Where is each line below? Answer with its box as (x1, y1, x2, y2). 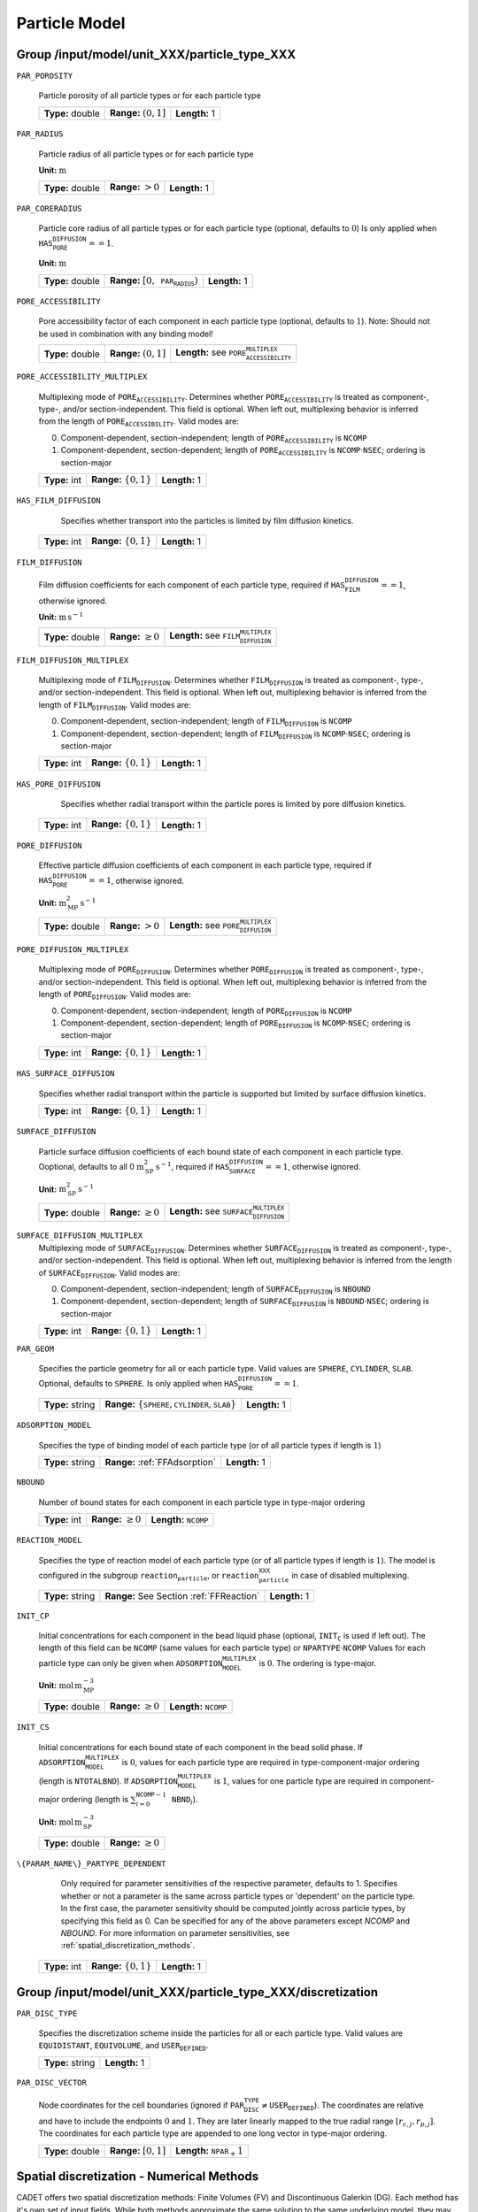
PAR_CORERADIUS (16, 204, 83, 213)
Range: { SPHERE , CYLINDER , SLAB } (104, 1398, 236, 1410)
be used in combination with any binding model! (38, 328, 214, 339)
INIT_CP (16, 1610, 50, 1621)
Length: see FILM (169, 629, 241, 641)
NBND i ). (171, 1794, 198, 1807)
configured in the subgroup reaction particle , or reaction (38, 1570, 259, 1583)
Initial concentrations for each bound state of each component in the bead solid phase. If (38, 1741, 363, 1752)
